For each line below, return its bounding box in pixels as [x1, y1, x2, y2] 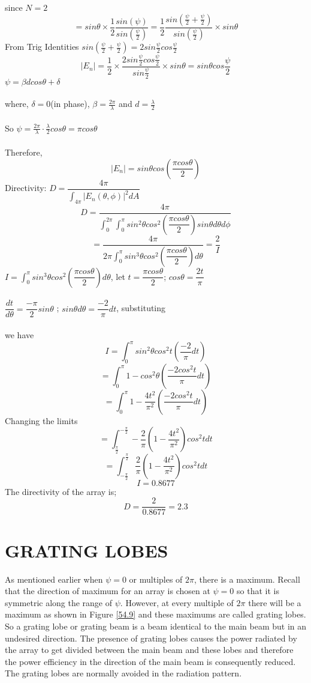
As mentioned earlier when [5, 572, 103, 585]
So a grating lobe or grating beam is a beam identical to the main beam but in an [5, 619, 307, 632]
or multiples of [129, 572, 183, 585]
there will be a [248, 596, 301, 609]
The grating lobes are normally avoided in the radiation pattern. [5, 667, 242, 679]
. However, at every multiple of [120, 596, 234, 609]
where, [5, 97, 29, 110]
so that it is [237, 584, 279, 597]
